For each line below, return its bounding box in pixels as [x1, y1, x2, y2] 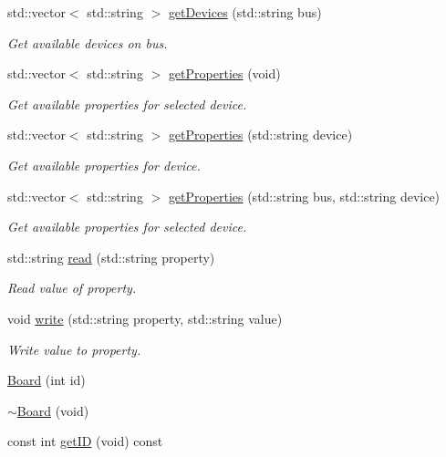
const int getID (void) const [7, 431, 163, 451]
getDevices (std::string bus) [168, 3, 322, 21]
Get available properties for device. [7, 155, 201, 174]
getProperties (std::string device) [168, 125, 353, 144]
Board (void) [16, 400, 89, 420]
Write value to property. [7, 339, 141, 358]
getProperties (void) [168, 64, 281, 83]
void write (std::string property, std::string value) [7, 308, 283, 327]
